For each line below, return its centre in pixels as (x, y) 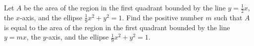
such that (228, 17)
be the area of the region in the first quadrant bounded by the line (125, 7)
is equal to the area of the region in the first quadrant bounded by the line (117, 27)
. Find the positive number (163, 17)
